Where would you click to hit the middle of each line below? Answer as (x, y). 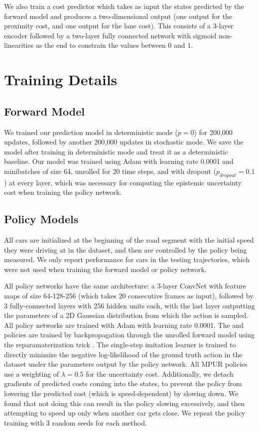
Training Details (61, 79)
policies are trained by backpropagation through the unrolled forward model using (129, 335)
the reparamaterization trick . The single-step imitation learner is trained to (120, 345)
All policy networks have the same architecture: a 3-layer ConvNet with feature (125, 286)
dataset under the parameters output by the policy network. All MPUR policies (126, 364)
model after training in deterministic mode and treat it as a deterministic (116, 151)
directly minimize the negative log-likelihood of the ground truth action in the (123, 354)
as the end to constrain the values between (101, 45)
